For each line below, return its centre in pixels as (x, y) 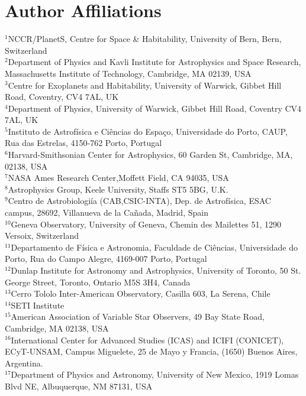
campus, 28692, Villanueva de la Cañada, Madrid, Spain (107, 212)
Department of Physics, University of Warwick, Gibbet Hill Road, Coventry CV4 (155, 108)
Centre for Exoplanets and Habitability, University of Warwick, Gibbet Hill (145, 85)
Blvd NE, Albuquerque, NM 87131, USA (79, 386)
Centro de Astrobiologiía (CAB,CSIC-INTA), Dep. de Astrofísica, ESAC (139, 201)
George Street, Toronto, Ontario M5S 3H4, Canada (98, 282)
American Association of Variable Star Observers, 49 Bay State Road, (138, 317)
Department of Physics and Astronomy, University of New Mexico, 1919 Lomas (155, 374)
